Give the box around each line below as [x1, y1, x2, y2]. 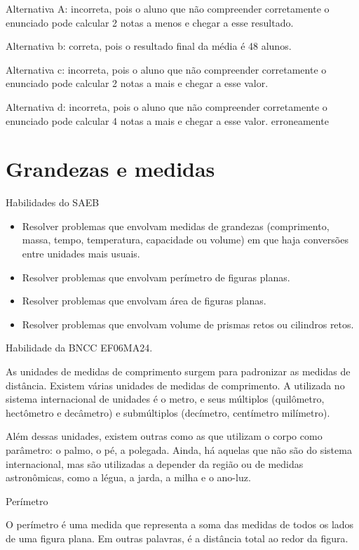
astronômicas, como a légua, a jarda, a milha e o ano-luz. [6, 470, 251, 485]
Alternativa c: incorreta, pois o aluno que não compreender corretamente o [6, 62, 327, 76]
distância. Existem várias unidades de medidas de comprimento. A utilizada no [6, 377, 345, 392]
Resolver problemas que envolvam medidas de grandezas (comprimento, [22, 218, 330, 233]
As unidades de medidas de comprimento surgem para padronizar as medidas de [6, 364, 351, 379]
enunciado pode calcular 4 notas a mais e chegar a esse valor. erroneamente [6, 113, 329, 128]
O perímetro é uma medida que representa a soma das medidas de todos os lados [6, 517, 354, 532]
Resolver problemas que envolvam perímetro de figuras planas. [22, 269, 290, 284]
